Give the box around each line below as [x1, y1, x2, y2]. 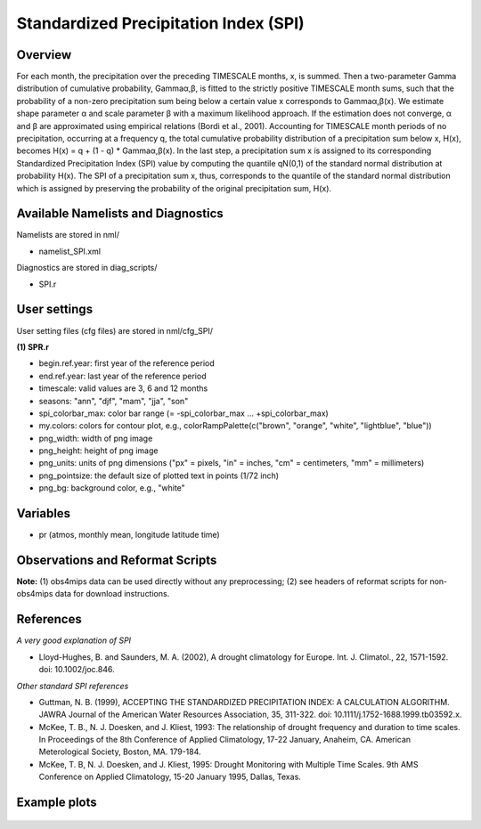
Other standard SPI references [16, 680, 129, 691]
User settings [16, 302, 94, 317]
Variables [16, 506, 71, 521]
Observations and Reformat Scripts [16, 552, 217, 567]
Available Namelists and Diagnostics [16, 206, 224, 222]
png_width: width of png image [38, 433, 153, 443]
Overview [16, 47, 72, 62]
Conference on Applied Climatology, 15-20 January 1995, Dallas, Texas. [38, 771, 302, 783]
